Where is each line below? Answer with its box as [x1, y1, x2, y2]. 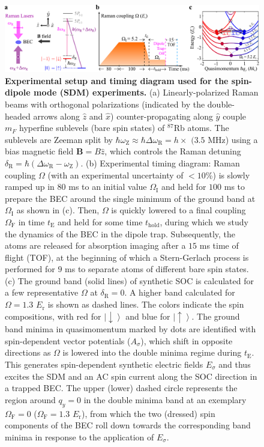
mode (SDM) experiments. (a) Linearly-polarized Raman [34, 86, 259, 99]
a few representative [5, 286, 79, 299]
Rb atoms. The [173, 121, 229, 134]
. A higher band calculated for [124, 286, 235, 299]
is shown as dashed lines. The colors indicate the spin [47, 298, 244, 311]
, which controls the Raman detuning [104, 145, 241, 157]
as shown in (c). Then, [16, 204, 100, 216]
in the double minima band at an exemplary [83, 393, 247, 406]
